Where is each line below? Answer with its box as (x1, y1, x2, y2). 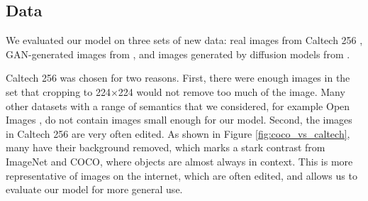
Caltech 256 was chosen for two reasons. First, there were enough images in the (6, 70, 350, 85)
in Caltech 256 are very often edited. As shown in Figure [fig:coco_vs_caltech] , (6, 126, 350, 141)
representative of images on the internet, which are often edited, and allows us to (6, 168, 357, 183)
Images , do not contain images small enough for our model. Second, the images (6, 112, 352, 127)
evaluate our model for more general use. (6, 182, 183, 197)
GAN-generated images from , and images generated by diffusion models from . (6, 46, 350, 61)
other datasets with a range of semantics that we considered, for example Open (6, 98, 350, 113)
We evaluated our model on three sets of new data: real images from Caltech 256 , (6, 33, 363, 48)
